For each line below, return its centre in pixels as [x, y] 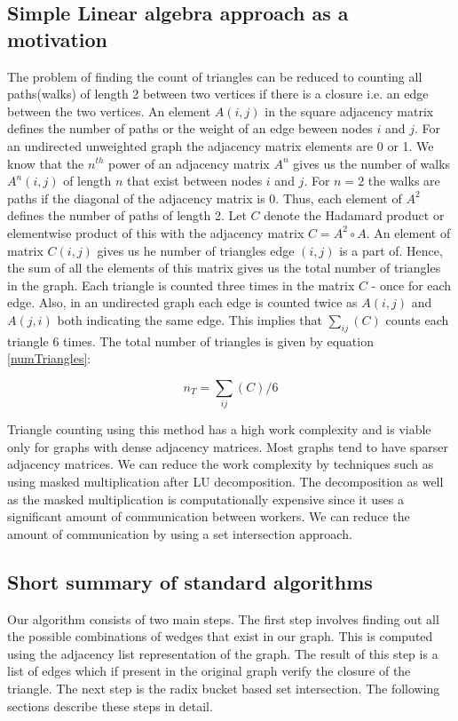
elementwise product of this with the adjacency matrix [156, 232]
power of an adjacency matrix [189, 163]
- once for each [411, 285]
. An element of [408, 232]
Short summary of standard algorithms [190, 581]
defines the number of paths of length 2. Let [127, 215]
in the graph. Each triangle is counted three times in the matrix [181, 285]
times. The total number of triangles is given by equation [218, 341]
